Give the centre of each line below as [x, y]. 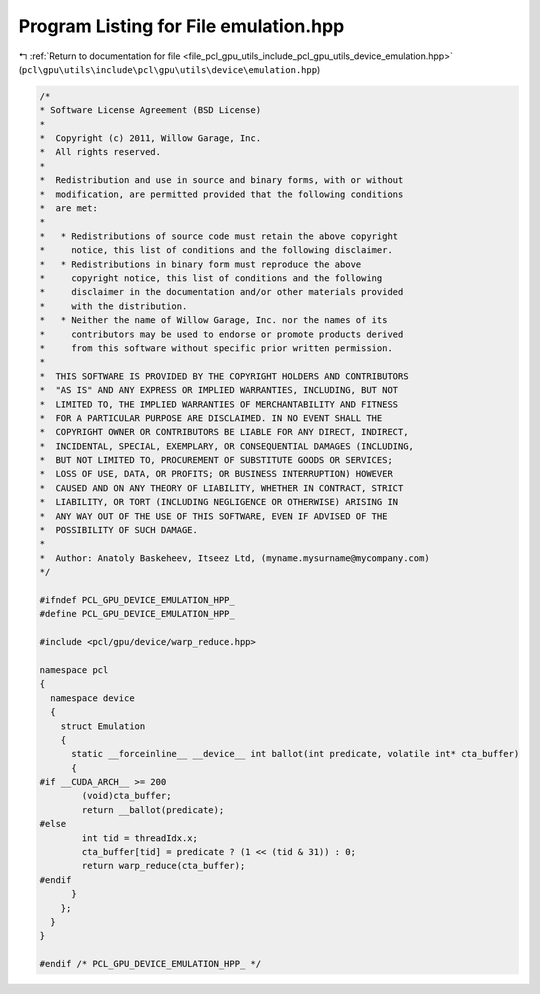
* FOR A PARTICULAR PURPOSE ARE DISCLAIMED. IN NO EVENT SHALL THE [211, 418]
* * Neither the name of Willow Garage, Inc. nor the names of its [213, 320]
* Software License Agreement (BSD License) [150, 110]
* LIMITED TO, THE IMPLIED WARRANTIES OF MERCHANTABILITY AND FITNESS [219, 404]
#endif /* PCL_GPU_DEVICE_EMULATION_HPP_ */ [150, 964]
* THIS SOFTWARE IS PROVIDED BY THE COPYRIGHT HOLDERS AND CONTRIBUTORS [224, 376]
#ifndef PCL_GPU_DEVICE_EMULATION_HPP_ [137, 599]
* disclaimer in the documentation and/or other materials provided [221, 292]
